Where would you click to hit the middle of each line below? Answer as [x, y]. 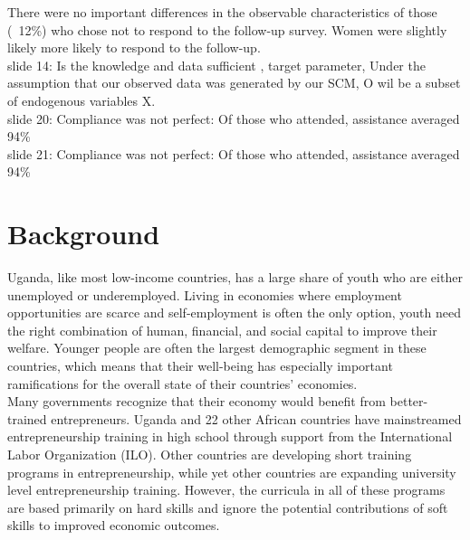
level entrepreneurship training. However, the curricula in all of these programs [226, 490]
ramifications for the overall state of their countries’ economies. [182, 383]
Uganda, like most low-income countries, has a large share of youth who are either [235, 277]
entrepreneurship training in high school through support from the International [230, 436]
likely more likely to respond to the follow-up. [134, 47]
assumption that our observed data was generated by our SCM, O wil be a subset [234, 83]
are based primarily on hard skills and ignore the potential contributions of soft [228, 507]
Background [84, 234]
